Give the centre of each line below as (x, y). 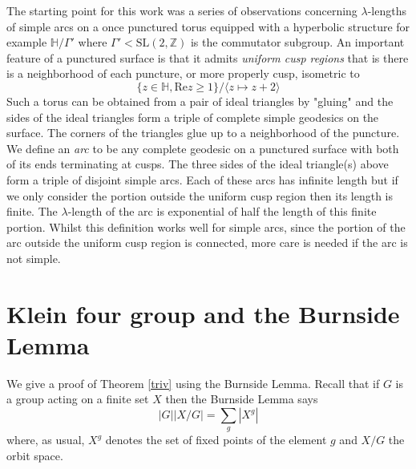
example (27, 42)
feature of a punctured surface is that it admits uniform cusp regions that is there (208, 57)
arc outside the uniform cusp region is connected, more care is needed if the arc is (207, 243)
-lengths (387, 10)
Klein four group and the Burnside (203, 313)
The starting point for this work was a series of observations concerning (182, 10)
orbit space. (35, 455)
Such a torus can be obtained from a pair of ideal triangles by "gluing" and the (200, 101)
